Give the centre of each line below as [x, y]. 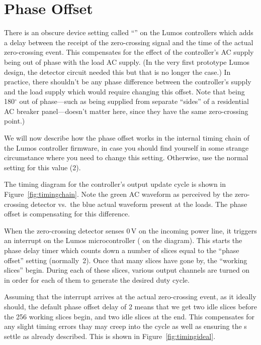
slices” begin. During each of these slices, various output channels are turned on [127, 270]
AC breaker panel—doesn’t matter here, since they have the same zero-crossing [126, 111]
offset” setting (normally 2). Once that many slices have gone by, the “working [126, 260]
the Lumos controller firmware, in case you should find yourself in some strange [126, 147]
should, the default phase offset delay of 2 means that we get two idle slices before [130, 306]
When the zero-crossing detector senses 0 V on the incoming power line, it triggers [130, 230]
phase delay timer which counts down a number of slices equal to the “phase [122, 250]
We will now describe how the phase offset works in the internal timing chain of [127, 138]
